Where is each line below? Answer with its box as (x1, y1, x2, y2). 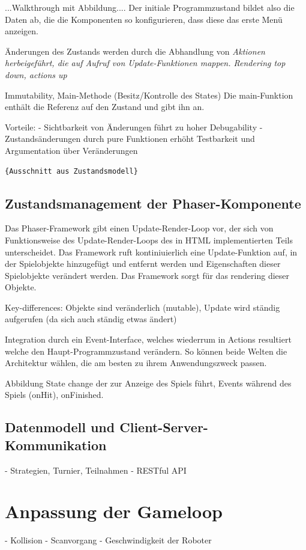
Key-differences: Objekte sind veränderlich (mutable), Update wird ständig (5, 301, 280, 313)
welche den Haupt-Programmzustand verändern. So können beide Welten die (5, 344, 287, 357)
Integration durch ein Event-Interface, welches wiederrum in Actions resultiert (5, 333, 292, 346)
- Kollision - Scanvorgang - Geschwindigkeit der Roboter (5, 534, 212, 546)
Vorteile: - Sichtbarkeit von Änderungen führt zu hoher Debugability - (5, 120, 263, 133)
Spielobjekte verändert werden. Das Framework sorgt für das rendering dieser (5, 269, 289, 281)
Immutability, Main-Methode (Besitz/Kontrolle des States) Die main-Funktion (5, 88, 293, 101)
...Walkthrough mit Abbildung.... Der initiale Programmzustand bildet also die (5, 1, 295, 13)
